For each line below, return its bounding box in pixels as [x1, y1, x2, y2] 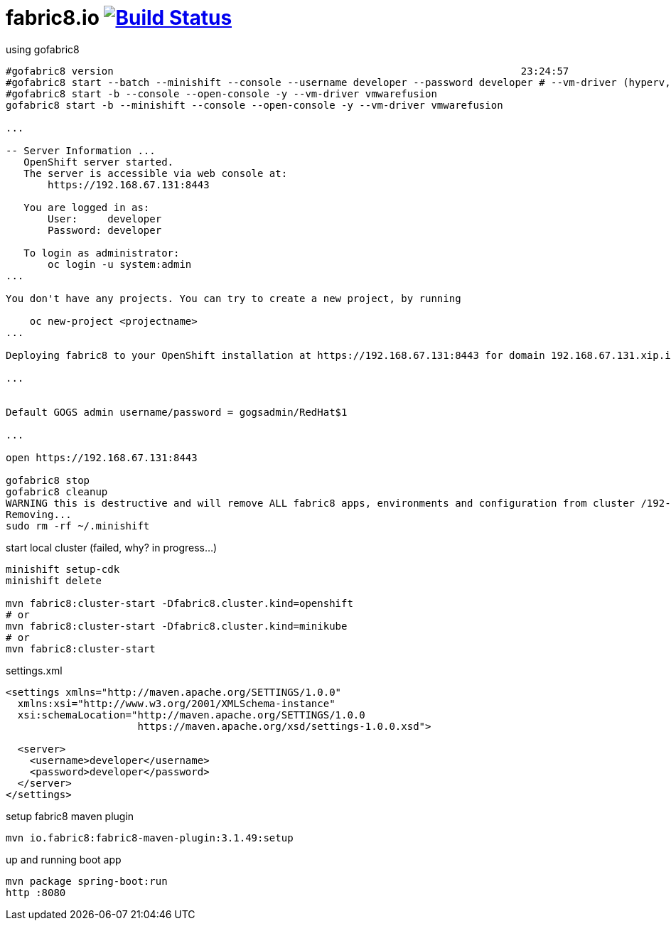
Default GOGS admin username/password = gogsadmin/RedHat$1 [6, 406, 348, 418]
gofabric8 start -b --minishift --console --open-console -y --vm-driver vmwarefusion [6, 99, 503, 111]
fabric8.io [6, 6, 100, 30]
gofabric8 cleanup [6, 485, 108, 497]
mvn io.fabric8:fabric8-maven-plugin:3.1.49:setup [6, 831, 294, 844]
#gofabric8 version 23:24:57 [6, 65, 569, 77]
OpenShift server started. [23, 156, 174, 168]
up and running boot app [6, 853, 122, 866]
